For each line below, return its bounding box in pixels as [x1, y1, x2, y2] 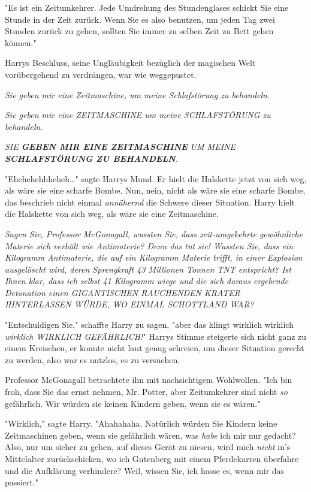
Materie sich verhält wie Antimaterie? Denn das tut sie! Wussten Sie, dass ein [5, 239, 294, 252]
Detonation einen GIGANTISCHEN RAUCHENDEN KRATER [5, 286, 240, 298]
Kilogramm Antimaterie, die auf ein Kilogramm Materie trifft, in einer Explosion [5, 251, 303, 264]
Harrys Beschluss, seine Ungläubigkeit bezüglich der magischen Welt [5, 56, 256, 69]
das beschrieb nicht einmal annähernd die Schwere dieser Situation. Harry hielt [5, 195, 295, 208]
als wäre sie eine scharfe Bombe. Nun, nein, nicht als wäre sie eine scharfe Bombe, [5, 184, 306, 197]
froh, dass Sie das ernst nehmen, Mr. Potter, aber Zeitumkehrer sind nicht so [5, 385, 288, 398]
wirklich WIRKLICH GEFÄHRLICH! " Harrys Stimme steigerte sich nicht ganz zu [5, 330, 307, 342]
